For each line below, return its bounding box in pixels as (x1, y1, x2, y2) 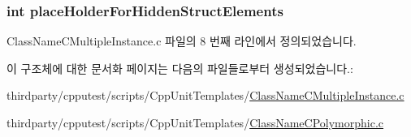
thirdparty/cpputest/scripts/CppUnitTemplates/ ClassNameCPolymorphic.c (6, 114, 384, 131)
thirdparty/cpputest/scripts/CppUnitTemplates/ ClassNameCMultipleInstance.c (6, 87, 405, 104)
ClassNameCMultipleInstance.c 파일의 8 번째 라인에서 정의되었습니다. (6, 32, 357, 49)
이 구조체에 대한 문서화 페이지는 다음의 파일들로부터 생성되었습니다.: (6, 59, 353, 76)
